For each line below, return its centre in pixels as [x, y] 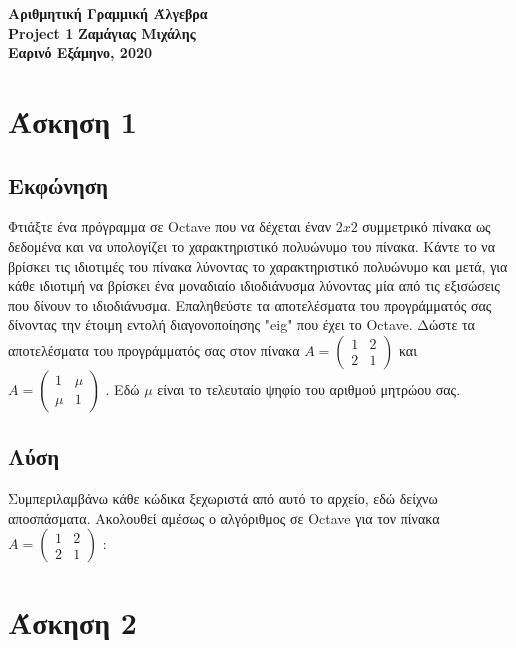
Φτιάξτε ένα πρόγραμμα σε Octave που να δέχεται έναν [169, 226]
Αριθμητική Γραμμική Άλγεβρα [108, 13]
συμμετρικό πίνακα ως [426, 226]
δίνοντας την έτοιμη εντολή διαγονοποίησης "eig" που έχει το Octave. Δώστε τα [241, 324]
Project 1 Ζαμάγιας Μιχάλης [102, 32]
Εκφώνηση [58, 184]
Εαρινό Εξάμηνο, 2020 [80, 52]
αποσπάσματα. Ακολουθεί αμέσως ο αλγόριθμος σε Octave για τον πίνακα [224, 517]
